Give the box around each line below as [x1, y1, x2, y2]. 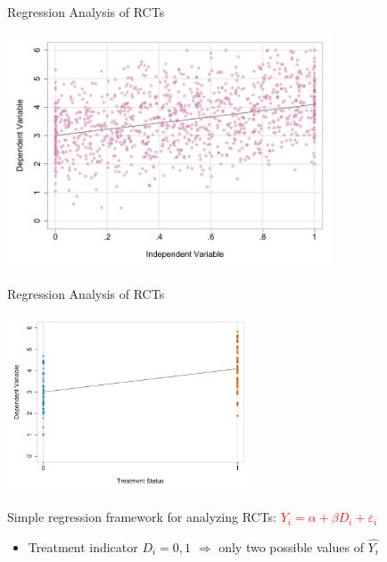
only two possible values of [218, 538, 364, 557]
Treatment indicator [28, 538, 138, 557]
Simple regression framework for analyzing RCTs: [7, 508, 277, 526]
